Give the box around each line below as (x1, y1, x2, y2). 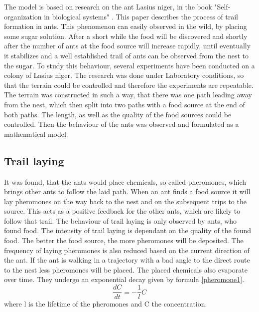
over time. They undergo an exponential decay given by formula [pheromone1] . (4, 274, 245, 285)
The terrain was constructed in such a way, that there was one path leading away (4, 89, 252, 100)
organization (4, 11, 42, 21)
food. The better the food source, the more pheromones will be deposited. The (4, 235, 244, 246)
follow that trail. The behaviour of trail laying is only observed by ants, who (4, 215, 237, 226)
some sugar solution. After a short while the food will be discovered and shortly (4, 30, 248, 41)
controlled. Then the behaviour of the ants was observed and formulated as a (4, 119, 239, 129)
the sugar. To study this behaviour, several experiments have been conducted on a (4, 60, 255, 70)
